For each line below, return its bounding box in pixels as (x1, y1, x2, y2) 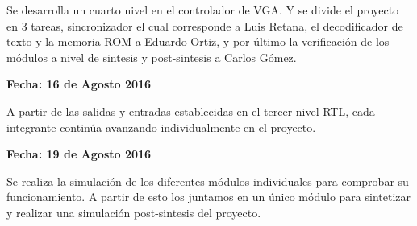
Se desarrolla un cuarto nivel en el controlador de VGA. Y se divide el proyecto (6, 2, 399, 18)
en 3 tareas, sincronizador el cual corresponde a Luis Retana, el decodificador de (6, 17, 403, 34)
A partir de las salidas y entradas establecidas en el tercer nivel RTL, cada (6, 102, 375, 119)
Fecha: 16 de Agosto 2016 (6, 76, 152, 92)
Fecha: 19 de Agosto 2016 (6, 146, 152, 162)
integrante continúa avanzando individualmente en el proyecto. (6, 118, 316, 135)
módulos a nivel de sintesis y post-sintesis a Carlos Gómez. (6, 48, 297, 65)
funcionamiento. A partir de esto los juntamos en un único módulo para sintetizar (6, 188, 411, 205)
